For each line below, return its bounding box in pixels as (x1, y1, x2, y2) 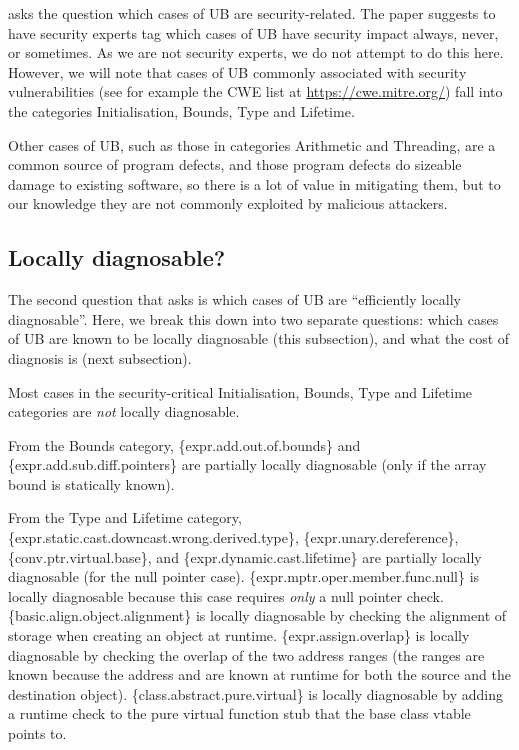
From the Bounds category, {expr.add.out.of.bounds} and (8, 434, 361, 455)
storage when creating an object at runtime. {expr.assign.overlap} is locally (8, 625, 470, 646)
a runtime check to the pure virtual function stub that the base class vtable (8, 703, 471, 724)
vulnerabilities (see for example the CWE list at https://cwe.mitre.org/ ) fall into (8, 81, 503, 102)
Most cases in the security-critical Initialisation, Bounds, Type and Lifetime (8, 381, 473, 402)
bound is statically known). (8, 473, 175, 494)
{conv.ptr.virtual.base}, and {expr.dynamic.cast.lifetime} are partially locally (8, 546, 482, 567)
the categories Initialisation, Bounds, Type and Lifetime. (8, 100, 355, 121)
